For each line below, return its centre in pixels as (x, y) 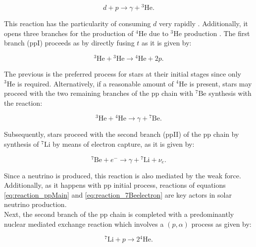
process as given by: (221, 224)
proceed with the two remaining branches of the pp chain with (99, 93)
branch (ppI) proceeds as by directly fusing (69, 43)
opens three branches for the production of (69, 33)
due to (159, 33)
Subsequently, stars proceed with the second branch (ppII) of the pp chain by (122, 134)
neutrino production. (35, 204)
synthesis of (22, 144)
